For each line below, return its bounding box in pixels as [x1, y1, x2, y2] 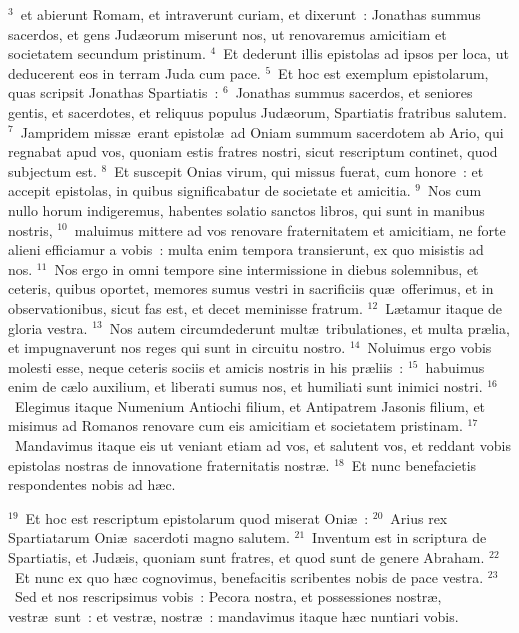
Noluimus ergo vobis [367, 337, 492, 358]
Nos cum [427, 180, 482, 201]
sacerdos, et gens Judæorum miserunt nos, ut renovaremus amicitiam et [8, 23, 447, 44]
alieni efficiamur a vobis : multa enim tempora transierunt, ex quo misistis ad [8, 239, 484, 260]
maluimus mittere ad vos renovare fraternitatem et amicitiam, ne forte [74, 219, 506, 240]
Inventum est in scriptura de [312, 527, 487, 548]
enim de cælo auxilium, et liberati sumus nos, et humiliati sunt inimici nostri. [8, 376, 483, 397]
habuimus [425, 356, 485, 377]
